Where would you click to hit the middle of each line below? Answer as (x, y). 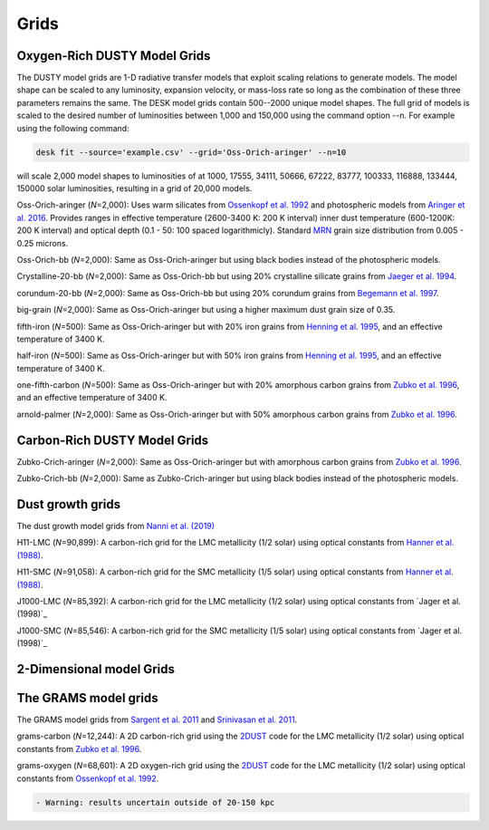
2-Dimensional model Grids (96, 669)
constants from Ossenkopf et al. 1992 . (88, 778)
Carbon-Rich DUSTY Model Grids (113, 440)
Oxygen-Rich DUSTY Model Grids (114, 56)
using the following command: (73, 128)
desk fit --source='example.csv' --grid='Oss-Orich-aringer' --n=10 (191, 152)
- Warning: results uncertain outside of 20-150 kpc (155, 802)
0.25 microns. (43, 243)
